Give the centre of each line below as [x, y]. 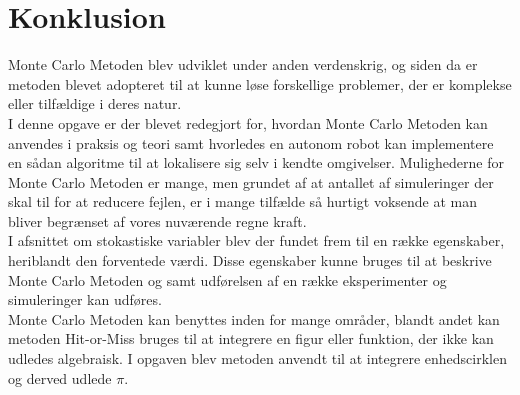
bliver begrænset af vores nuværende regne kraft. [157, 220]
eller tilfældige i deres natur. [95, 103]
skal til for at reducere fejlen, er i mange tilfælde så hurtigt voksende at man [243, 201]
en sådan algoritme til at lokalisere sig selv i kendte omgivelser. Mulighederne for [256, 162]
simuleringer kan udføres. [85, 299]
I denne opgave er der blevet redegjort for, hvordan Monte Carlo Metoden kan [248, 122]
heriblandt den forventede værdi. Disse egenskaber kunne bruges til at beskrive [250, 260]
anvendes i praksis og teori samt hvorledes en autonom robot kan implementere [251, 142]
